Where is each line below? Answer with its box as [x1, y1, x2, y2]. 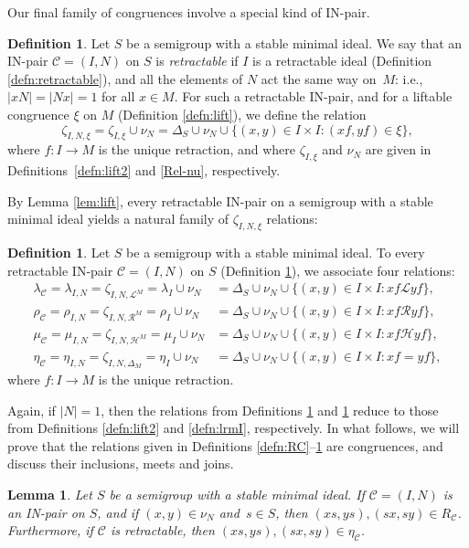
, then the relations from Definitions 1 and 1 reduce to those [101, 400, 439, 419]
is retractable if [155, 51, 239, 70]
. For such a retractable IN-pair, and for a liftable [174, 87, 453, 106]
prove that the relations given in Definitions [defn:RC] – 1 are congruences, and [7, 436, 443, 455]
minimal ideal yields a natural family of [7, 209, 229, 228]
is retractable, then [110, 521, 215, 540]
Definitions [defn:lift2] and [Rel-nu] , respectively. [7, 161, 281, 180]
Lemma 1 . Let [7, 485, 92, 504]
